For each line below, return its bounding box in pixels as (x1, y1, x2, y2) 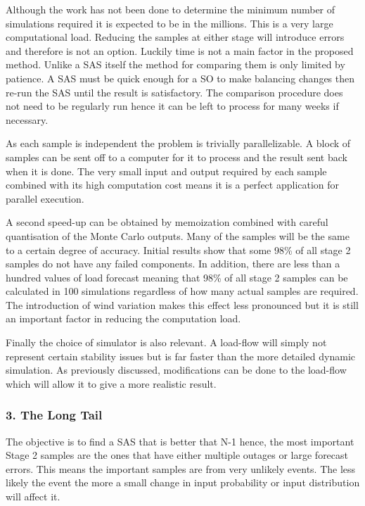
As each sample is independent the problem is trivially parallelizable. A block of (6, 136, 351, 151)
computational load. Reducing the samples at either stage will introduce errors (6, 30, 345, 44)
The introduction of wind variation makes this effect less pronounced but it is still (6, 297, 359, 312)
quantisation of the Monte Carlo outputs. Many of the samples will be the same (6, 228, 350, 243)
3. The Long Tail (6, 406, 103, 424)
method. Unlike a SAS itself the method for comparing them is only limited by (6, 57, 345, 72)
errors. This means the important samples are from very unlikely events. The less (6, 461, 356, 476)
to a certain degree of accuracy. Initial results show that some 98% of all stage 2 (6, 242, 351, 257)
